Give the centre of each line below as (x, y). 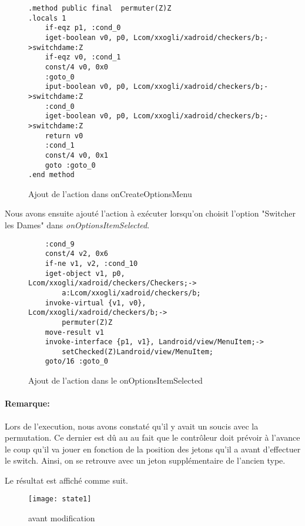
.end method (51, 175)
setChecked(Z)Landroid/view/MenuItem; (138, 352)
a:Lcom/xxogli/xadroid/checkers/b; (131, 293)
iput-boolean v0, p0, (87, 87)
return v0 (64, 136)
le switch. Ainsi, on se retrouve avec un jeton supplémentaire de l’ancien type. (145, 460)
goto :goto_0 (70, 165)
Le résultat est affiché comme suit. (67, 480)
